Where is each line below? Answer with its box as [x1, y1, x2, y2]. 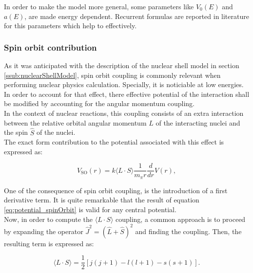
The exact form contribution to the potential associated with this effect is [4, 137, 224, 147]
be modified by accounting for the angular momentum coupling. [4, 98, 195, 109]
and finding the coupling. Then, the [135, 226, 242, 236]
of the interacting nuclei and [156, 117, 240, 127]
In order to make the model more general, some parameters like [4, 1, 194, 11]
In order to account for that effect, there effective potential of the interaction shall [4, 89, 250, 99]
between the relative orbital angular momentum [4, 117, 147, 127]
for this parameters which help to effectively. [4, 20, 137, 31]
